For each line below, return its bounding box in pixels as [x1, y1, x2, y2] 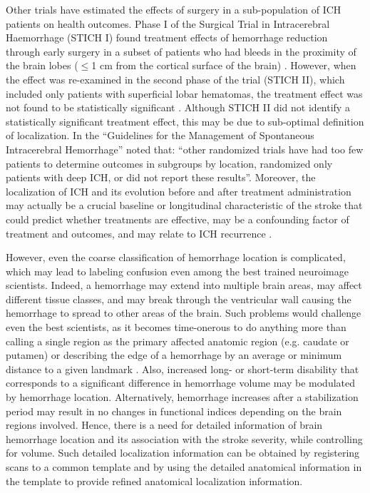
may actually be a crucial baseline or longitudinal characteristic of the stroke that [6, 198, 363, 213]
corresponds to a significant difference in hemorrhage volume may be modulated [6, 375, 356, 390]
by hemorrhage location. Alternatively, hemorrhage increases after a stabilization [6, 390, 359, 405]
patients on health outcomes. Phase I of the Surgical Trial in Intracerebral [6, 16, 330, 31]
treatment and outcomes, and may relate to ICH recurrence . [6, 225, 272, 240]
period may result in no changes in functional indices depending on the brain [6, 403, 342, 418]
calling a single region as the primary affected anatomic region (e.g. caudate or [6, 333, 349, 348]
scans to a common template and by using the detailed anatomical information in [6, 459, 362, 474]
